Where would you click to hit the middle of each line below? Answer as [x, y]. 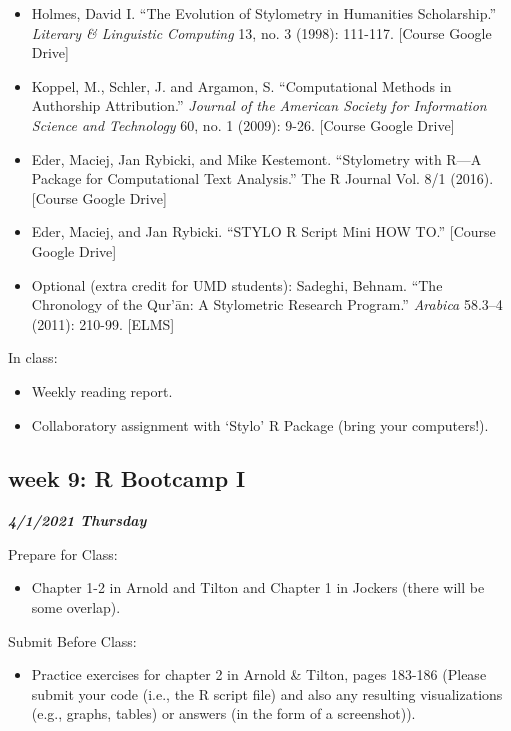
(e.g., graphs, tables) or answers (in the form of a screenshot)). [223, 713]
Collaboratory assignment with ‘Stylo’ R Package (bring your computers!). [260, 424]
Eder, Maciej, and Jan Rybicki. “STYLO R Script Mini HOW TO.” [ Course [263, 231]
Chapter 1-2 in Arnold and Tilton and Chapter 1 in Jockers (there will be [258, 587]
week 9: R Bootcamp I [127, 478]
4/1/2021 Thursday [77, 520]
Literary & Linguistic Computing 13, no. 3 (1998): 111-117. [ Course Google [261, 32]
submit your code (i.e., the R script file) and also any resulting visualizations [267, 693]
